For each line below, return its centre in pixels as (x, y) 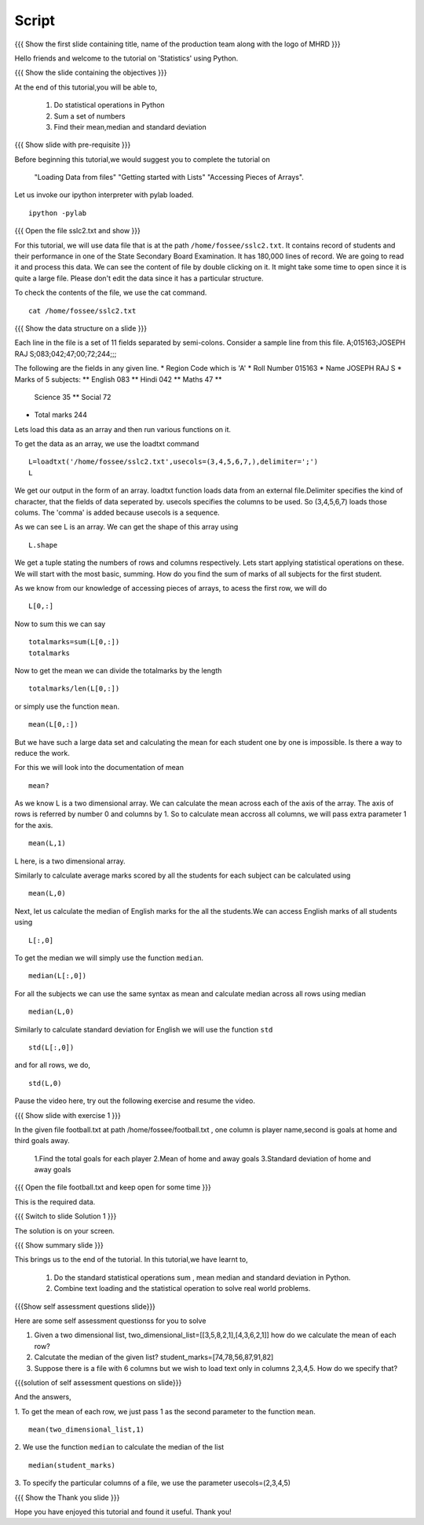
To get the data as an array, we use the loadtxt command (107, 444)
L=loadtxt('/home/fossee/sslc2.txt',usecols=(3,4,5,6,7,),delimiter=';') (174, 462)
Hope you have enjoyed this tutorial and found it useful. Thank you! (123, 1512)
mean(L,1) (47, 843)
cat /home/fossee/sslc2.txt (82, 311)
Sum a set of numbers (90, 116)
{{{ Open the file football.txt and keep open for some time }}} (113, 1187)
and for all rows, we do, (52, 1065)
